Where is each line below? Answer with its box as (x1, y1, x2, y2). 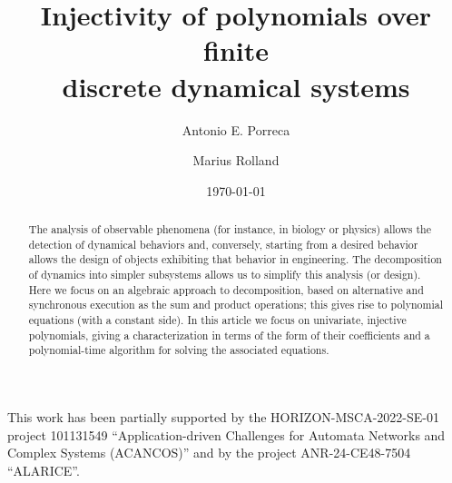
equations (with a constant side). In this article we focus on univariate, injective (28, 312, 407, 328)
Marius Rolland (192, 151, 280, 170)
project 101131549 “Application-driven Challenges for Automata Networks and (7, 425, 446, 444)
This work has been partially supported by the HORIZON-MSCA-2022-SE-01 (7, 407, 439, 426)
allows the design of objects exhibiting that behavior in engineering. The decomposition (28, 251, 442, 267)
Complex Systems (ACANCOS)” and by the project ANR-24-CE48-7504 (7, 443, 411, 462)
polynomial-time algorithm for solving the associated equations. (28, 342, 329, 358)
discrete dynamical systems (62, 67, 410, 104)
